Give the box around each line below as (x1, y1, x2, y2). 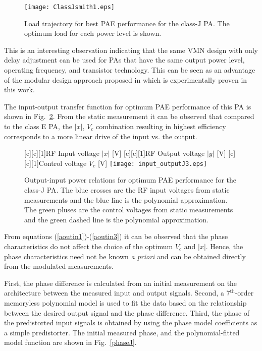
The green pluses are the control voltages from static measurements (24, 204, 233, 215)
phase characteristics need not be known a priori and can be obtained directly (4, 251, 246, 261)
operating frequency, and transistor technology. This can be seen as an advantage (4, 65, 255, 75)
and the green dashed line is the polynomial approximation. (24, 214, 209, 224)
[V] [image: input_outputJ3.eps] (97, 157, 207, 168)
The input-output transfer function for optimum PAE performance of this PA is (4, 101, 251, 111)
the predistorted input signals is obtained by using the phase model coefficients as (4, 317, 257, 328)
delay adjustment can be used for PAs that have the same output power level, (4, 54, 245, 65)
